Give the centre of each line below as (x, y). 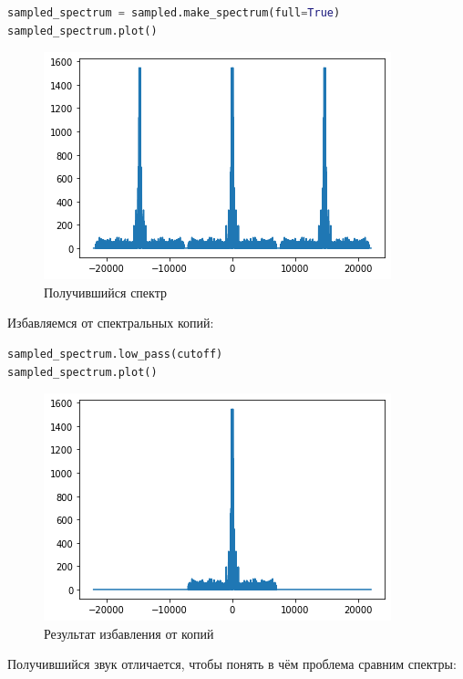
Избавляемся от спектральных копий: (111, 323)
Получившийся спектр (105, 292)
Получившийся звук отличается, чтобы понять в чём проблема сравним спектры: (232, 664)
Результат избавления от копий (129, 633)
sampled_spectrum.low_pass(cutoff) (115, 354)
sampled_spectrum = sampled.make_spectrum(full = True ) (174, 13)
